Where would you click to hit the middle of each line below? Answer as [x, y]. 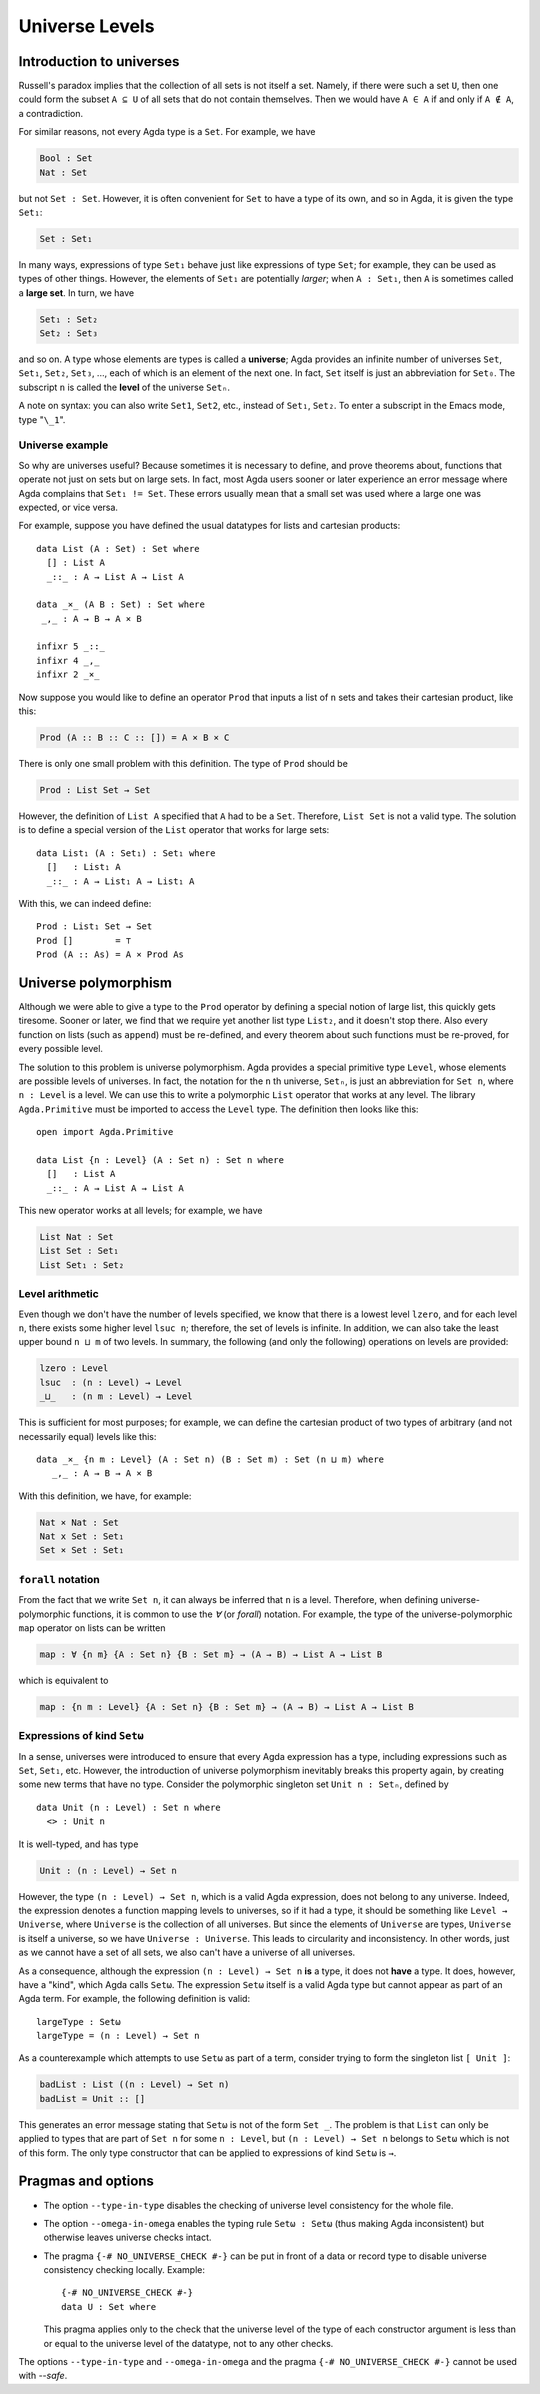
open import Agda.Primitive [105, 1132]
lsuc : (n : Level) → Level [111, 1382]
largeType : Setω [78, 2021]
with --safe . [43, 2376]
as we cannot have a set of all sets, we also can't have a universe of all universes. [187, 1952]
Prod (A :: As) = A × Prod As [110, 954]
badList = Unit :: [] [92, 2098]
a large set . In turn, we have [76, 292]
